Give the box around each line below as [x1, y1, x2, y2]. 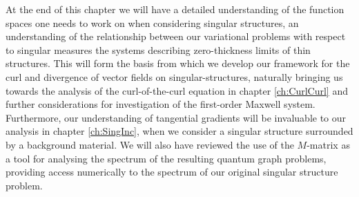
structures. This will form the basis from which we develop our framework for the [6, 56, 350, 71]
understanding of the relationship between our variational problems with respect [6, 29, 346, 44]
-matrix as [307, 137, 350, 151]
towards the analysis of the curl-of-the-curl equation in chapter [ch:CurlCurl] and [6, 83, 348, 97]
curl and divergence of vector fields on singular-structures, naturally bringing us [6, 69, 343, 84]
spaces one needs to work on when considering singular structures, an [6, 15, 299, 30]
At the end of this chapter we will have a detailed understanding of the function [6, 2, 345, 16]
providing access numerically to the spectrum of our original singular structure [6, 165, 338, 179]
